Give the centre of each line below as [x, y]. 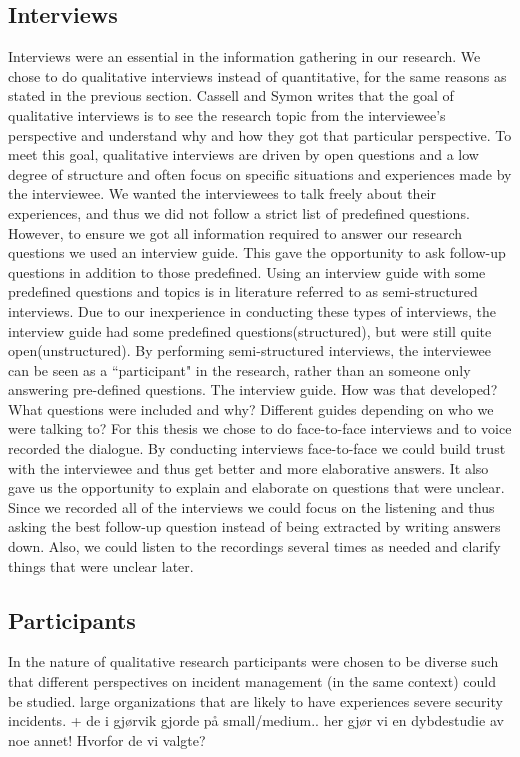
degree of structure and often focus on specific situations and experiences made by [260, 173]
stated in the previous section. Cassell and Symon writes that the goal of [231, 95]
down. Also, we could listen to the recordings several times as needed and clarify [254, 546]
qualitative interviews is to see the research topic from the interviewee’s [227, 114]
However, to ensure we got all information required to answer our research [235, 232]
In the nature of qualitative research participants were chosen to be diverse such [253, 661]
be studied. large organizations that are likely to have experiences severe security [255, 700]
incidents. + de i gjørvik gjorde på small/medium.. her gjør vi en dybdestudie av [256, 720]
